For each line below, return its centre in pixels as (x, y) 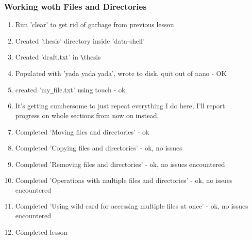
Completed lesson (41, 232)
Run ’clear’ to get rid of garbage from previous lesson (95, 24)
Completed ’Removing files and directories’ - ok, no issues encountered (120, 164)
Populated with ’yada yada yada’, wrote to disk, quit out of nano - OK (121, 73)
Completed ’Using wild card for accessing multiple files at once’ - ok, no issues (132, 206)
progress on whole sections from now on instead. (87, 115)
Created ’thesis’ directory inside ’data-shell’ (80, 40)
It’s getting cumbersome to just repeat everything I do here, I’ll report (120, 106)
